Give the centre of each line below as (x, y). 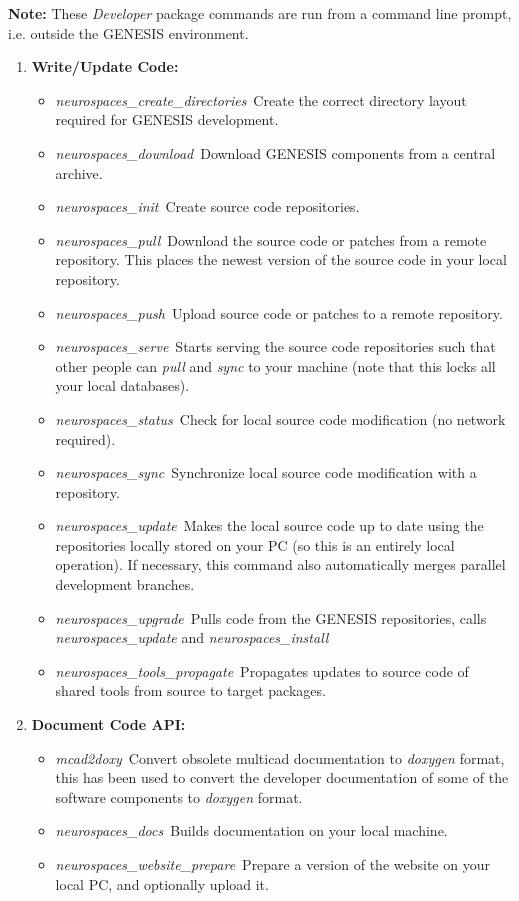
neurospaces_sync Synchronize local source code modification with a (266, 472)
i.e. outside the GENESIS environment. (128, 32)
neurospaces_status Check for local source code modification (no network (280, 418)
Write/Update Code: (105, 66)
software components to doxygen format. (179, 796)
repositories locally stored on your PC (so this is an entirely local (255, 544)
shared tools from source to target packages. (190, 690)
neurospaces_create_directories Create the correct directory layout (261, 99)
